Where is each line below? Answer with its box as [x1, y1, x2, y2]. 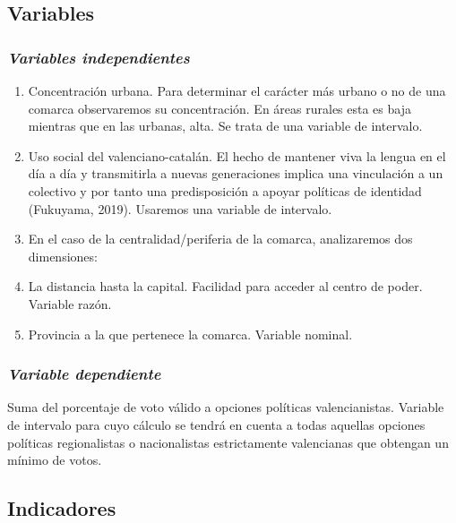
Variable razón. [28, 294, 112, 313]
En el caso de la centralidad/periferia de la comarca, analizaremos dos [28, 229, 413, 248]
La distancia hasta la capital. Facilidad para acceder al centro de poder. [28, 277, 423, 296]
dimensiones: [28, 246, 98, 265]
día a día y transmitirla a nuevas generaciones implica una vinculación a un [28, 164, 443, 183]
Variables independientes [7, 46, 190, 68]
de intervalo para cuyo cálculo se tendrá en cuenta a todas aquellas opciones [7, 415, 426, 433]
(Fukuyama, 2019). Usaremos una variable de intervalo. [28, 199, 332, 218]
